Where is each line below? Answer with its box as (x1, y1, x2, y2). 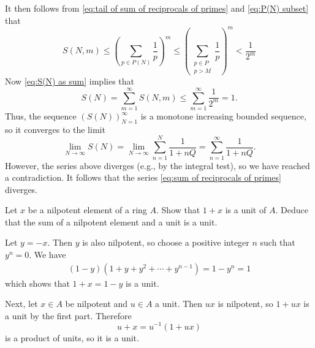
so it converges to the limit (5, 123, 105, 135)
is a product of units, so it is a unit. (5, 331, 139, 344)
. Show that (156, 203, 200, 216)
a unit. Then (155, 297, 203, 310)
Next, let (5, 297, 38, 310)
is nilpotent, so (218, 297, 273, 310)
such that (260, 236, 295, 249)
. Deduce (275, 203, 308, 216)
